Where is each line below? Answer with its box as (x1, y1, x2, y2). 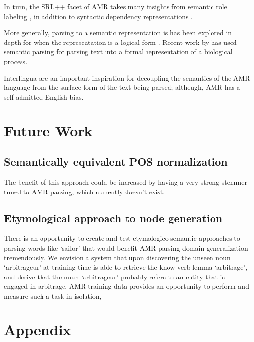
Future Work (4, 120, 93, 140)
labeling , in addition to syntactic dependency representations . (4, 11, 193, 21)
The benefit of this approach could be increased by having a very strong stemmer (4, 176, 247, 187)
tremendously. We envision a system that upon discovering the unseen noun (4, 252, 231, 262)
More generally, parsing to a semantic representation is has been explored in (4, 27, 232, 38)
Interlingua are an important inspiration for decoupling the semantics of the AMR (4, 72, 250, 83)
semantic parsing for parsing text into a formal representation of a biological (4, 46, 233, 57)
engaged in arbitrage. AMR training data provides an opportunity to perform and (4, 281, 249, 291)
